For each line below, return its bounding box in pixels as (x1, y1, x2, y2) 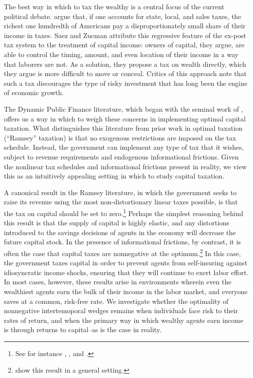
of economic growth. (4, 87, 64, 98)
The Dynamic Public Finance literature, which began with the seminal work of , (4, 103, 243, 114)
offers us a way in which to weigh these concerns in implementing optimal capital (4, 113, 246, 123)
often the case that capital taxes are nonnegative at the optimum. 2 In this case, (4, 246, 241, 258)
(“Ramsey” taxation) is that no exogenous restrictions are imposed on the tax (4, 132, 236, 142)
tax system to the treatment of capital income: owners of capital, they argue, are (4, 40, 245, 50)
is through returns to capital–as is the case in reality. (4, 324, 162, 335)
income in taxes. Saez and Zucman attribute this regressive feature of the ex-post (4, 30, 246, 40)
